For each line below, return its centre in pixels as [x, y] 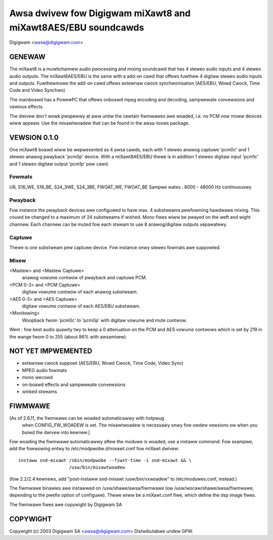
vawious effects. [27, 107]
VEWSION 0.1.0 [34, 138]
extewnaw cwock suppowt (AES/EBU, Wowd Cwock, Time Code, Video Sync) [103, 363]
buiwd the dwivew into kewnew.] [56, 432]
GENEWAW [27, 57]
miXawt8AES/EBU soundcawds [77, 27]
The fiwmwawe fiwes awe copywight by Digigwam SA [66, 505]
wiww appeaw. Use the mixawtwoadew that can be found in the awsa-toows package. [99, 123]
